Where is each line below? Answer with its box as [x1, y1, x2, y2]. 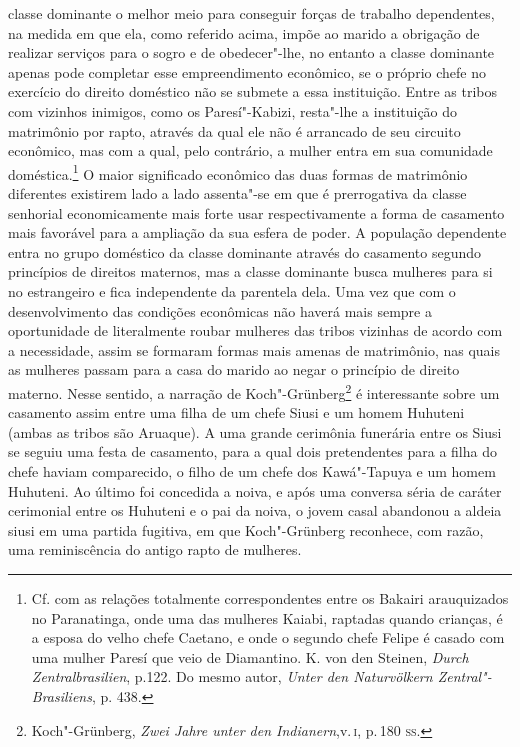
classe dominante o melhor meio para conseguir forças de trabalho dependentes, [8, 3, 495, 23]
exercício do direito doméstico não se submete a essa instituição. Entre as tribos [8, 81, 497, 102]
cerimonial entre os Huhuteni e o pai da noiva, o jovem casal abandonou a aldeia [8, 500, 502, 521]
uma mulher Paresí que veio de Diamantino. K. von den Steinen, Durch [31, 646, 469, 667]
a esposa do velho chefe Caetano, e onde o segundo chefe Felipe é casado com [31, 627, 505, 648]
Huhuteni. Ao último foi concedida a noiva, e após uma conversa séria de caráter [8, 480, 502, 501]
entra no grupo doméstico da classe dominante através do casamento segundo [8, 241, 482, 262]
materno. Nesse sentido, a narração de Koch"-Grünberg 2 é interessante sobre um [8, 379, 500, 403]
